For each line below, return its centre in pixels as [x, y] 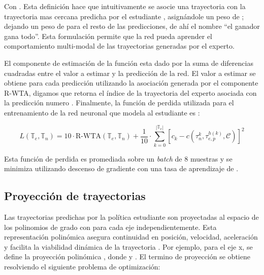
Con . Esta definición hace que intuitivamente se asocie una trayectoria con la [125, 6]
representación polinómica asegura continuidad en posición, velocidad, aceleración [131, 237]
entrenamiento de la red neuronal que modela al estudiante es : [102, 112]
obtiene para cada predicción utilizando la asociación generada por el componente [131, 83]
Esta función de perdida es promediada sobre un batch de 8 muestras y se [118, 158]
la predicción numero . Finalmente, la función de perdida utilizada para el [119, 103]
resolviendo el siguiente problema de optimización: [82, 267]
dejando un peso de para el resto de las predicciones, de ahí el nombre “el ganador [132, 26]
